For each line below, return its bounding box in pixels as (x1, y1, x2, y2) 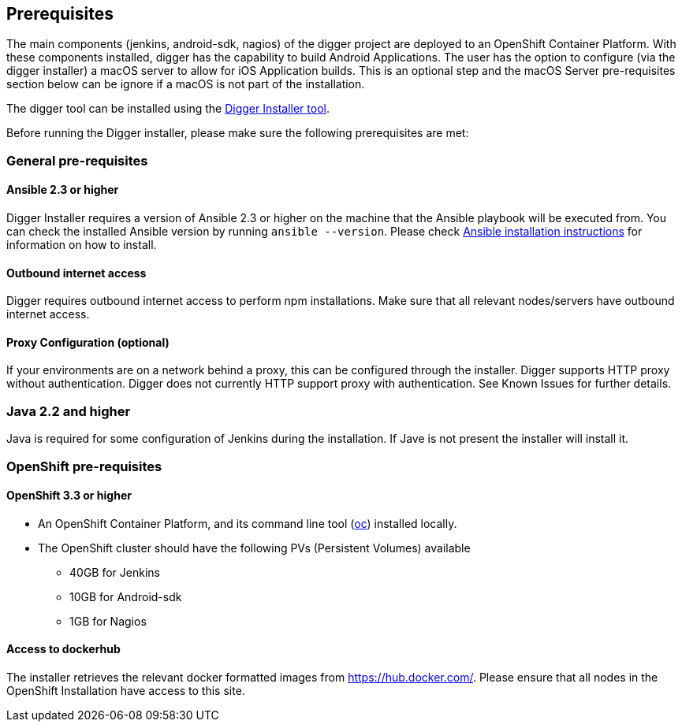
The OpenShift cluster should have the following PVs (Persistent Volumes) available (38, 540, 471, 555)
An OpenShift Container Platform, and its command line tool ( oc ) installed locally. (38, 516, 457, 530)
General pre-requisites (6, 152, 148, 169)
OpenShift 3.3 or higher (6, 488, 132, 503)
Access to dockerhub (6, 642, 121, 656)
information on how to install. (6, 238, 157, 252)
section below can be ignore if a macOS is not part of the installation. (6, 77, 365, 91)
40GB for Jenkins (69, 565, 160, 579)
